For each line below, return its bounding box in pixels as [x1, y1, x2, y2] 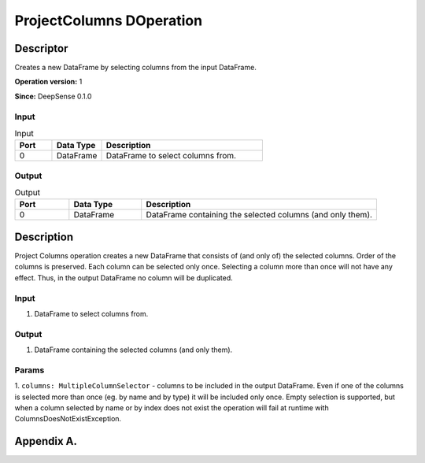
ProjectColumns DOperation [14, 12, 203, 29]
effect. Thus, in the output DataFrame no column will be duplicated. [14, 272, 234, 283]
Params [14, 365, 45, 376]
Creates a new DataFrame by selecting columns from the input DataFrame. [14, 63, 257, 72]
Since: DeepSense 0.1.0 [14, 91, 92, 101]
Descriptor [14, 42, 68, 55]
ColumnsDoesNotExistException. [14, 414, 122, 424]
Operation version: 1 [14, 77, 83, 87]
